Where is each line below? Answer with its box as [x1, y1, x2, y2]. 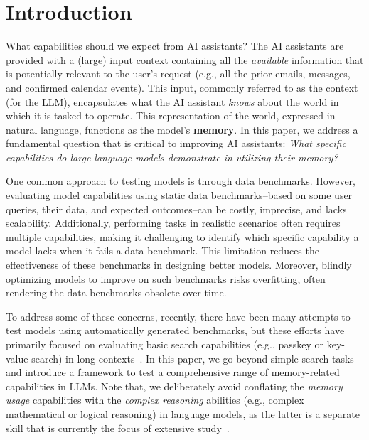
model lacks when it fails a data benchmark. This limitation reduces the [6, 243, 319, 258]
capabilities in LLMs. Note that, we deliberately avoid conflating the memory [6, 378, 343, 393]
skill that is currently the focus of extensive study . [6, 420, 230, 435]
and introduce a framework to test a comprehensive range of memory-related [6, 365, 340, 380]
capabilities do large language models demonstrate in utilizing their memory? [6, 149, 338, 164]
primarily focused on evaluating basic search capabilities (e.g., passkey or [6, 337, 324, 351]
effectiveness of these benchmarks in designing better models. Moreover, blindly [6, 257, 352, 272]
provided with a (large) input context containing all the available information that [6, 52, 364, 67]
